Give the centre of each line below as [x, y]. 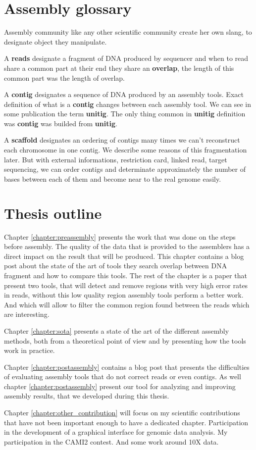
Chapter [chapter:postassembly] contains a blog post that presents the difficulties [127, 367]
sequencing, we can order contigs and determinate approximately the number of [125, 169]
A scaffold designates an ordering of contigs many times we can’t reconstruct [122, 140]
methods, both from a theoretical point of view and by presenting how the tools [125, 340]
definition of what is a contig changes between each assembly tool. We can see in [128, 104]
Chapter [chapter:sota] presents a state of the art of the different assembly [117, 330]
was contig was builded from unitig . [61, 123]
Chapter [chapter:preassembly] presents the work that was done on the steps [120, 236]
